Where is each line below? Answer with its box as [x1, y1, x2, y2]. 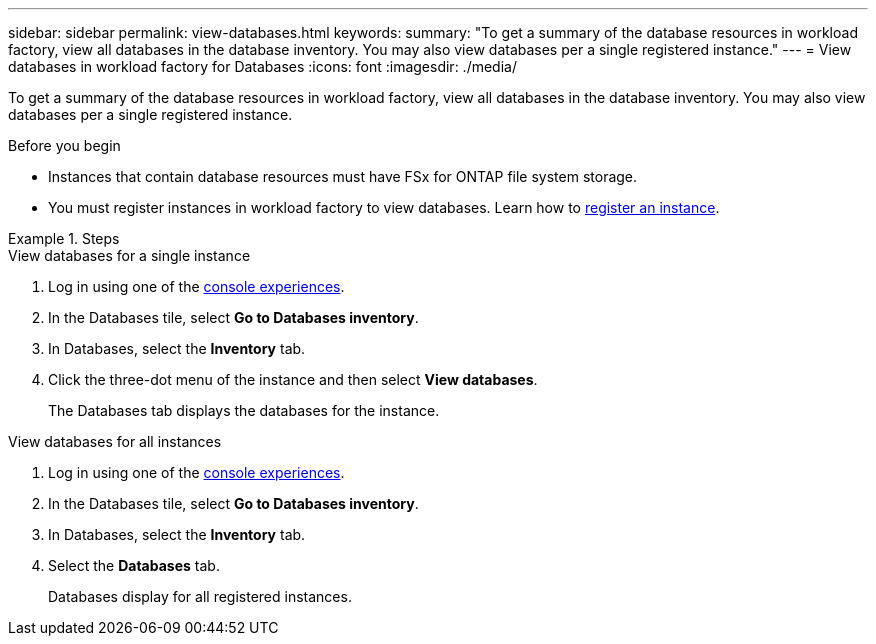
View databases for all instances [8, 433, 222, 450]
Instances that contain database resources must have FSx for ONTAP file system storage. [48, 168, 638, 185]
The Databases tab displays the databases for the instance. [48, 402, 440, 419]
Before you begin [8, 137, 121, 154]
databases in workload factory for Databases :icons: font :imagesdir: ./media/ [8, 58, 517, 75]
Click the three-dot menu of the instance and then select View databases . [48, 371, 538, 388]
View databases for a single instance [8, 247, 251, 264]
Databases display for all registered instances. [48, 588, 352, 605]
